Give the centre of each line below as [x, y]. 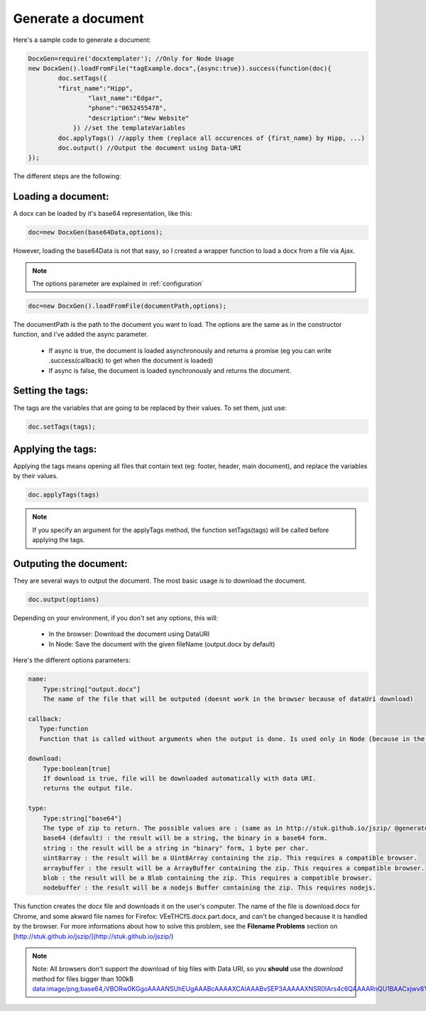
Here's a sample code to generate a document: [82, 40]
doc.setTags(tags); [62, 427]
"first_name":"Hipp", [95, 88]
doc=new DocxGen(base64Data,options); [95, 232]
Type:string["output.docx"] [92, 689]
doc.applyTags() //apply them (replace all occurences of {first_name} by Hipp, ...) [212, 138]
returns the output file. [88, 788]
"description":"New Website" [138, 118]
